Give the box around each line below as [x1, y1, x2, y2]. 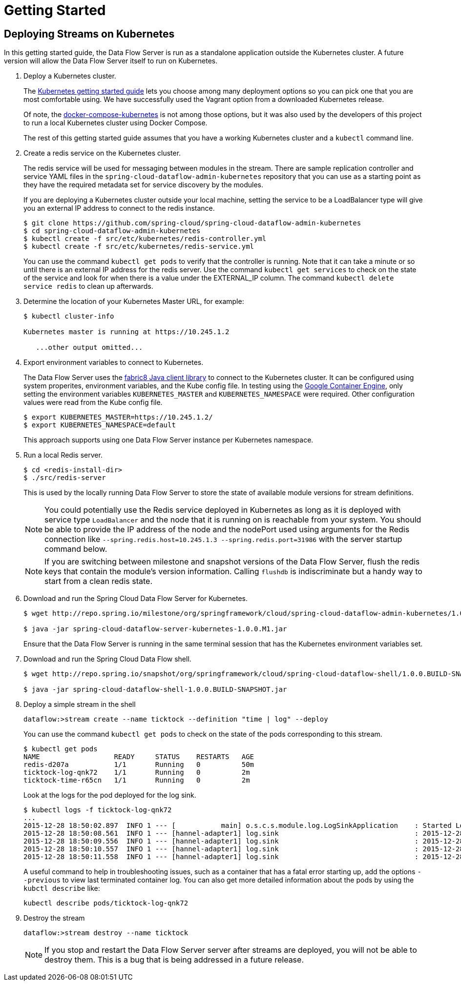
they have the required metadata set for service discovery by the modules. [23, 181, 264, 189]
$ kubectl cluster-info [23, 312, 114, 321]
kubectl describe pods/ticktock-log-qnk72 [23, 899, 189, 907]
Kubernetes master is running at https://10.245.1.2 [23, 328, 230, 336]
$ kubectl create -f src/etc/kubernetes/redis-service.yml [23, 242, 254, 251]
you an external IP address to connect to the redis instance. [23, 204, 215, 213]
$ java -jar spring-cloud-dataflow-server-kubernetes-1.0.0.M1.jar [23, 625, 287, 633]
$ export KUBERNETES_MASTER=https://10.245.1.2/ [23, 413, 213, 422]
